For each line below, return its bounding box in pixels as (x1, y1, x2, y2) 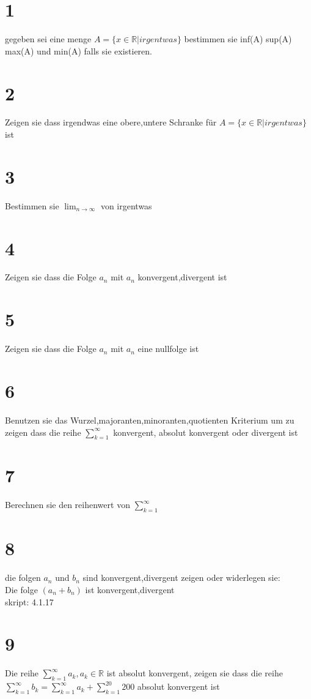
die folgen (5, 571, 41, 584)
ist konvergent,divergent (85, 583, 175, 596)
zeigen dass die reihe (5, 425, 81, 438)
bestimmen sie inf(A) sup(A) (184, 32, 292, 45)
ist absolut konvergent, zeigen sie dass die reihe (106, 667, 283, 679)
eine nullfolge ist (137, 342, 199, 355)
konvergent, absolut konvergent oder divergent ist (113, 425, 298, 438)
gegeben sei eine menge (5, 32, 92, 45)
